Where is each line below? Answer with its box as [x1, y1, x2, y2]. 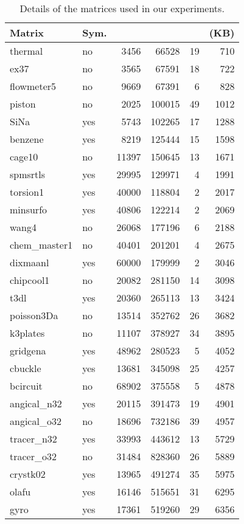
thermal [10, 44, 43, 58]
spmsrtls [10, 167, 46, 181]
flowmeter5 [10, 79, 57, 93]
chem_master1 [10, 238, 73, 252]
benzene [10, 132, 44, 146]
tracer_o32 [10, 449, 57, 463]
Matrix [10, 26, 44, 40]
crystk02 [10, 467, 46, 481]
